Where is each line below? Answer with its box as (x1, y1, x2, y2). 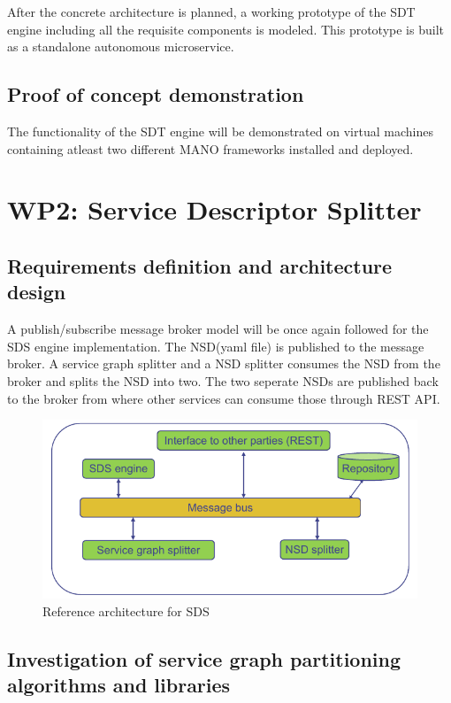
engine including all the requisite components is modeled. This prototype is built (7, 19, 444, 38)
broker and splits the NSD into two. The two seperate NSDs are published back (7, 371, 439, 390)
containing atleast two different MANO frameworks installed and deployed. (7, 139, 414, 158)
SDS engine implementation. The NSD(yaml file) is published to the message (7, 336, 424, 355)
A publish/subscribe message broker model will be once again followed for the (7, 320, 429, 338)
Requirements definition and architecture (7, 251, 393, 279)
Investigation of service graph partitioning (7, 645, 401, 672)
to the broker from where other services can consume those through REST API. (7, 389, 440, 407)
